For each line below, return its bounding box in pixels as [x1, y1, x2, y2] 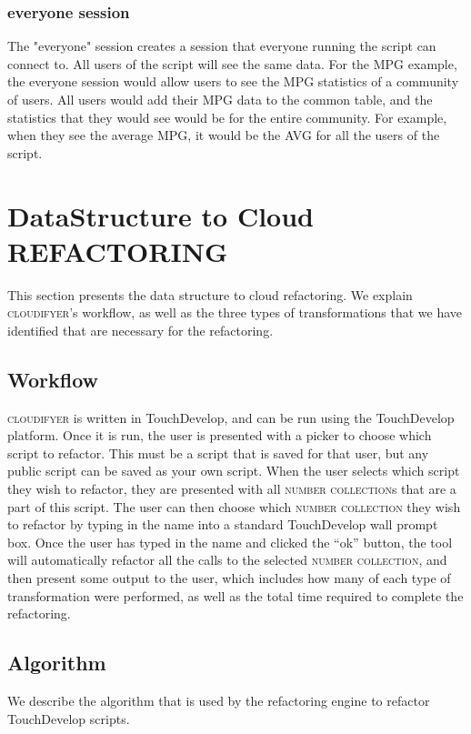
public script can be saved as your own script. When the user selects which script [7, 461, 460, 480]
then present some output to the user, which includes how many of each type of [7, 568, 451, 588]
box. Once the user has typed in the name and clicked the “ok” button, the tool [7, 532, 453, 551]
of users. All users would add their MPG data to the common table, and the [7, 90, 433, 108]
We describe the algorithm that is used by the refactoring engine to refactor [7, 691, 430, 709]
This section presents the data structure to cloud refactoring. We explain [7, 285, 413, 304]
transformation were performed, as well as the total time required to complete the [7, 586, 464, 605]
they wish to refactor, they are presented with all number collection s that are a [7, 479, 456, 498]
